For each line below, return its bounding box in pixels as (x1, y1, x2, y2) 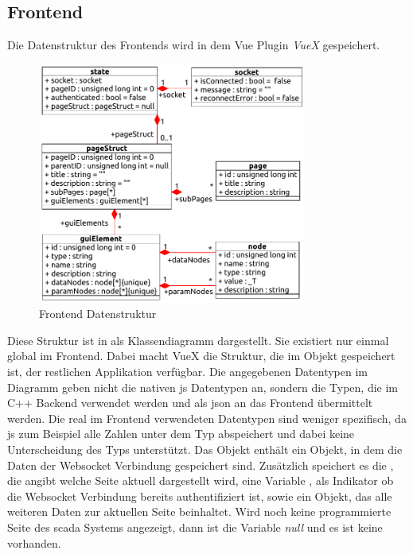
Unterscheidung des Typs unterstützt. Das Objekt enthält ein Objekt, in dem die (7, 440, 403, 457)
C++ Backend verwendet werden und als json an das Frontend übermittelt (7, 394, 373, 411)
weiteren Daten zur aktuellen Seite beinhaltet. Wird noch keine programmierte (7, 503, 392, 520)
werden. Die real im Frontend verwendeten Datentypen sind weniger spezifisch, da (7, 409, 407, 426)
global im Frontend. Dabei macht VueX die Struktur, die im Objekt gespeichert (7, 347, 395, 364)
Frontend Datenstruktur (39, 305, 157, 322)
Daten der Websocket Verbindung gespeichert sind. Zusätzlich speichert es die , (7, 456, 394, 473)
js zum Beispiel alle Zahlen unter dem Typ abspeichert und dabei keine (7, 425, 355, 442)
